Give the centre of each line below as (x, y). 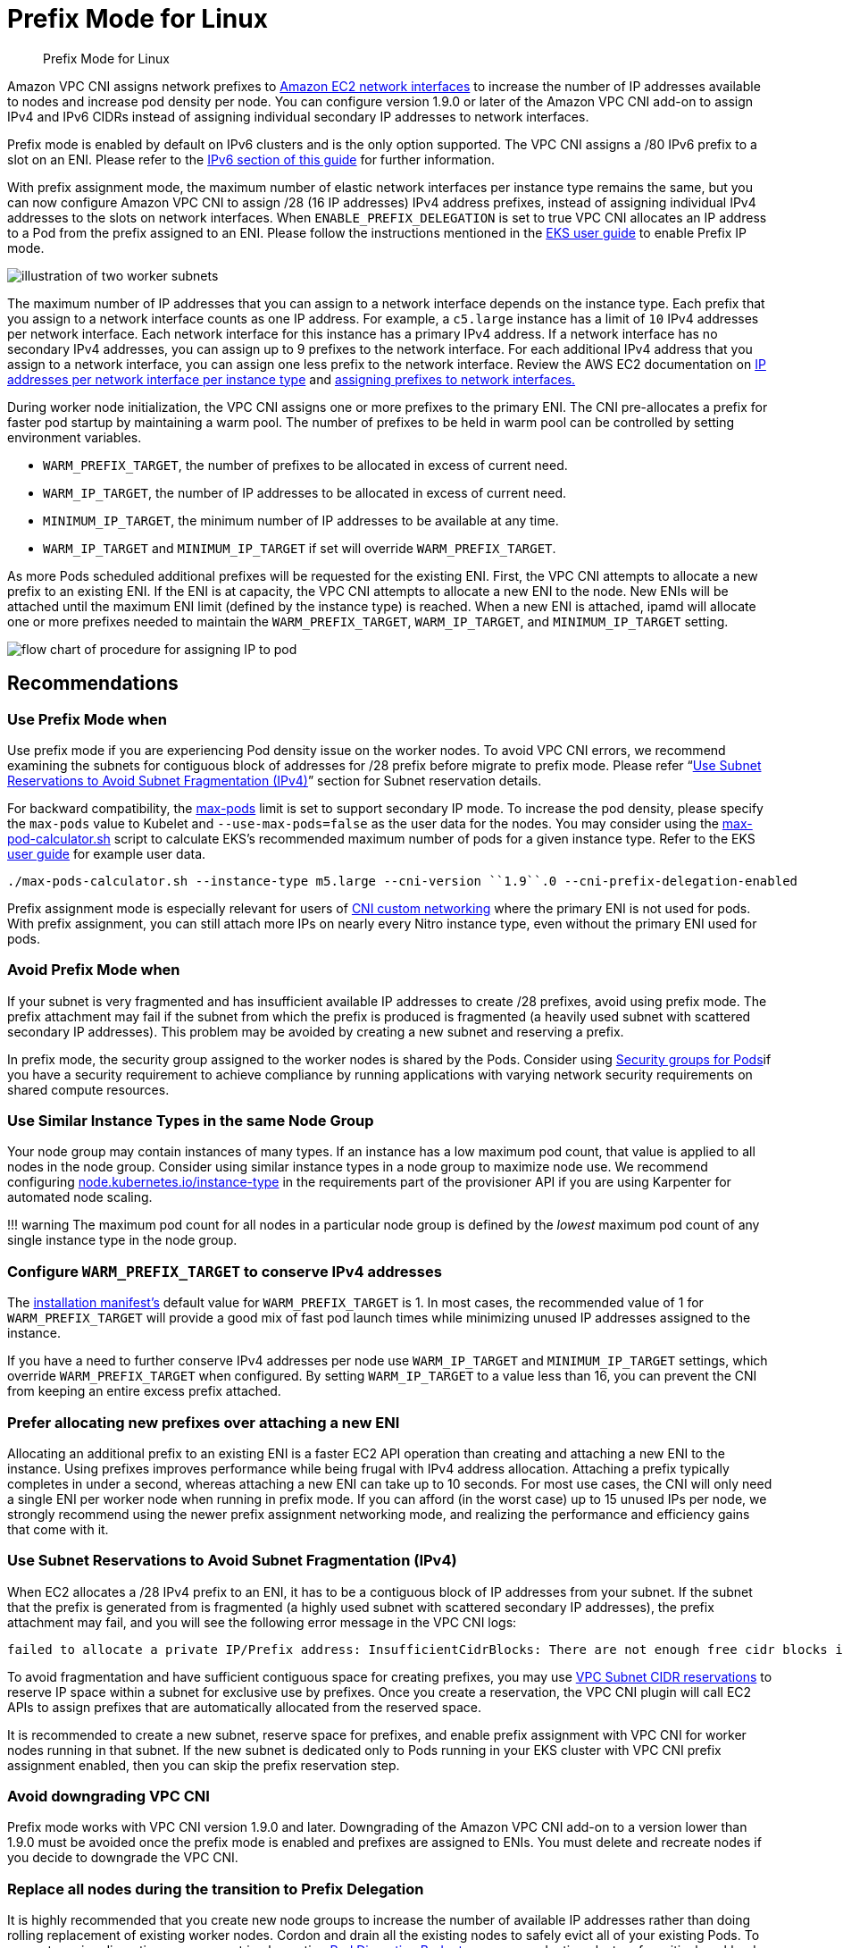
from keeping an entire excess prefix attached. (144, 1391)
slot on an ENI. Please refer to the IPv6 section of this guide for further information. (251, 159)
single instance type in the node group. (122, 1240)
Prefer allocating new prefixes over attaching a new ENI (204, 1422)
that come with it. (58, 1529)
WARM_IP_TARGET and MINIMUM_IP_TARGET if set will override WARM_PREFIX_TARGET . (300, 548)
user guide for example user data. (107, 853)
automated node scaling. (80, 1197)
